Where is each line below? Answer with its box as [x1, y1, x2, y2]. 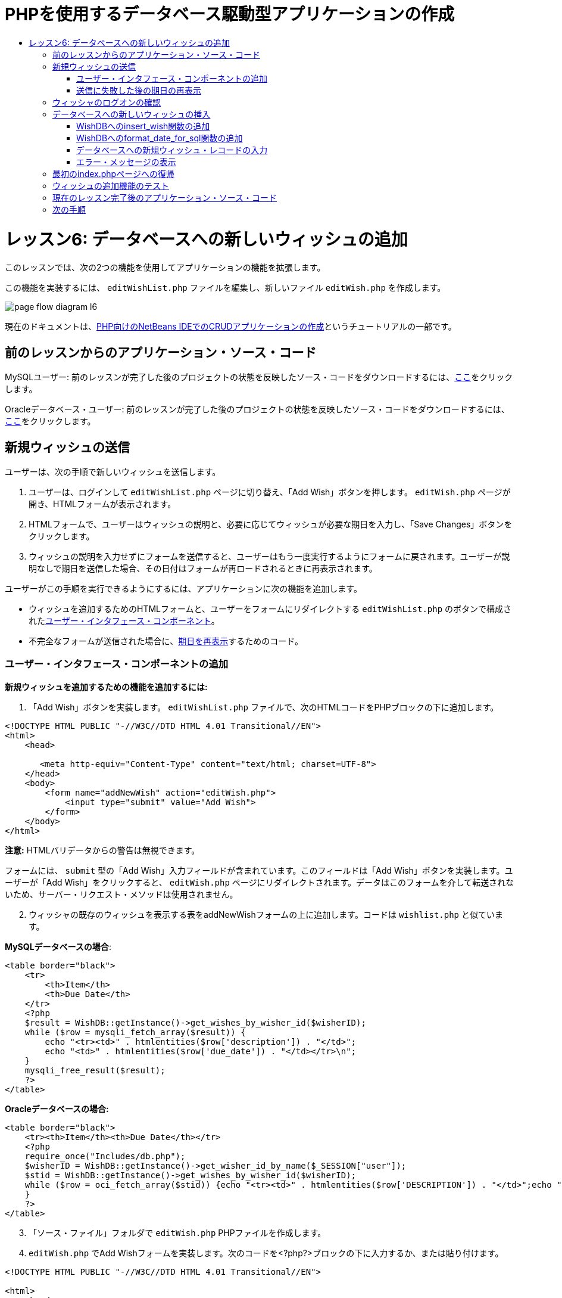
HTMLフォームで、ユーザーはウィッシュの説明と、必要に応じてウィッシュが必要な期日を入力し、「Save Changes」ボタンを [29, 518, 513, 529]
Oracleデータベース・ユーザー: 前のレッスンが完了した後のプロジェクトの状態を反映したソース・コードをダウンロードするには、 [5, 404, 510, 415]
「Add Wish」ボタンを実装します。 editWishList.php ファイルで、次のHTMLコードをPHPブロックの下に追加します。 [29, 701, 499, 712]
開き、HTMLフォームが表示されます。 [29, 498, 176, 509]
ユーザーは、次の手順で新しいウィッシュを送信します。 [5, 466, 221, 477]
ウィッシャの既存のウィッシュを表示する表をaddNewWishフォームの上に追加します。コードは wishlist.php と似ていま [29, 909, 503, 920]
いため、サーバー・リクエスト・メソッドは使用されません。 [5, 889, 238, 899]
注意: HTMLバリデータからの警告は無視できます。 [5, 844, 200, 855]
